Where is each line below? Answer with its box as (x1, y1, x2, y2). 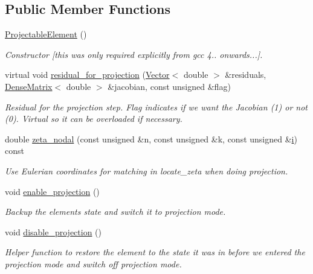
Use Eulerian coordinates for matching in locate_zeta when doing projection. (5, 164, 288, 177)
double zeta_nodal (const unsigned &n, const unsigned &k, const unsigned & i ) (5, 132, 297, 145)
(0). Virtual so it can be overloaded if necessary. (5, 112, 182, 125)
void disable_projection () (5, 225, 102, 238)
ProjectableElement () (5, 28, 87, 40)
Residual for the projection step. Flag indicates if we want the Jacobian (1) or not (5, 100, 308, 113)
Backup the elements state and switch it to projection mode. (5, 205, 226, 218)
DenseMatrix (5, 80, 53, 92)
